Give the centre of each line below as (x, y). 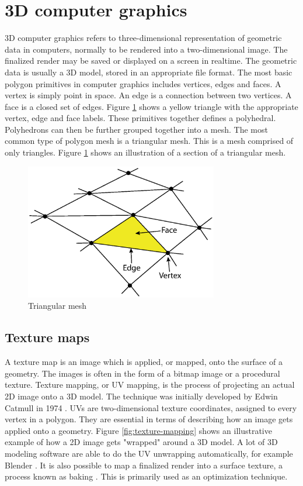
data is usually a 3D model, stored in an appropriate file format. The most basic (149, 72)
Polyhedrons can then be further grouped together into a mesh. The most (136, 129)
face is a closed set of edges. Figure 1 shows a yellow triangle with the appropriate (151, 106)
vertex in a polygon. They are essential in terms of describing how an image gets (149, 419)
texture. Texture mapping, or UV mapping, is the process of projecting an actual (150, 385)
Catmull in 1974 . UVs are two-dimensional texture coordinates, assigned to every (151, 407)
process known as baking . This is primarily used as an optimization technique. (146, 476)
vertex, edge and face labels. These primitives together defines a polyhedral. (140, 118)
